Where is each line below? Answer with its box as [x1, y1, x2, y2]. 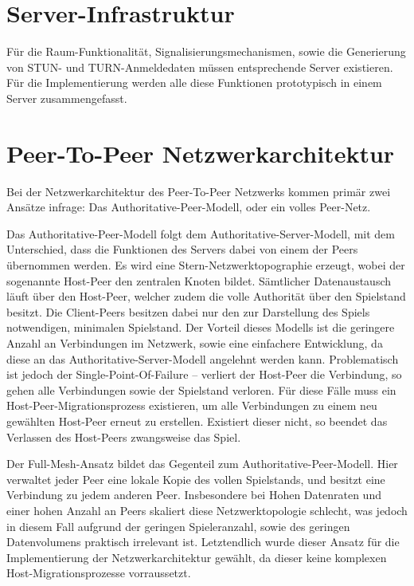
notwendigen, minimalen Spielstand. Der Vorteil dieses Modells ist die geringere [6, 319, 395, 336]
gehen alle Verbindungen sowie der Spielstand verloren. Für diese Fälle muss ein [6, 381, 396, 398]
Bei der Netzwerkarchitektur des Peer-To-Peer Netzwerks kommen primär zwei [6, 183, 391, 199]
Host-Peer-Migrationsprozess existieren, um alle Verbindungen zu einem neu [6, 397, 377, 414]
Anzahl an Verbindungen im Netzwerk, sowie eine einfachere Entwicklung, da [6, 334, 383, 351]
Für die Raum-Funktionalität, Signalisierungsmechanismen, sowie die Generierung [6, 43, 406, 60]
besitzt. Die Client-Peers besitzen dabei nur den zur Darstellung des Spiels [6, 303, 370, 320]
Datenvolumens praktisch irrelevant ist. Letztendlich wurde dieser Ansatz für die [6, 533, 400, 550]
